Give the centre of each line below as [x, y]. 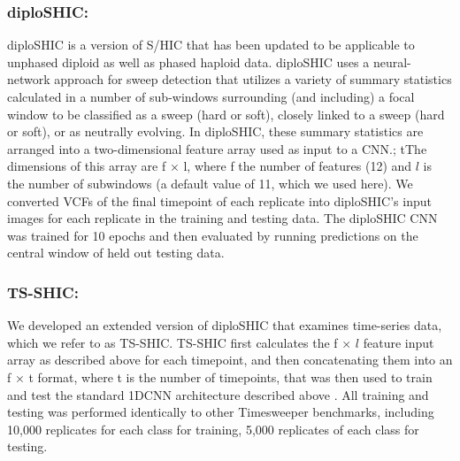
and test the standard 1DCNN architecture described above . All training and [218, 394]
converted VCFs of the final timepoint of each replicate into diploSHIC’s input [219, 200]
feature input [399, 342]
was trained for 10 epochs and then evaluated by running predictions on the [213, 235]
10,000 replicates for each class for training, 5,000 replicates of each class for [213, 429]
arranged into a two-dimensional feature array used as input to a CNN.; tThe [217, 148]
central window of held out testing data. [116, 253]
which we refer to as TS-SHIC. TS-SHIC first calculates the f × [180, 342]
